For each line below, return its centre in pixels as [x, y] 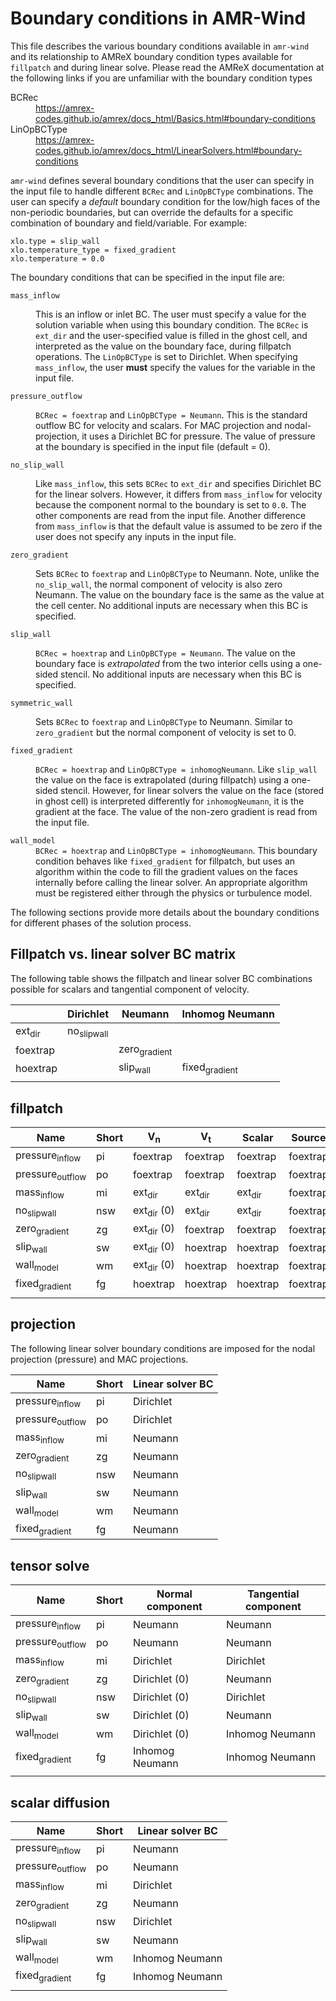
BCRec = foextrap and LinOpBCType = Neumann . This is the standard [171, 414]
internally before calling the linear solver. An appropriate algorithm [171, 882]
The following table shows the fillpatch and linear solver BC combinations [161, 978]
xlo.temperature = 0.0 [57, 258]
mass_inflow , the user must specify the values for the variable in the [175, 367]
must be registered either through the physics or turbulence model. [174, 893]
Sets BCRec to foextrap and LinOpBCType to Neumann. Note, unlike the [177, 573]
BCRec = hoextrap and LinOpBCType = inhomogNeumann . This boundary [176, 850]
